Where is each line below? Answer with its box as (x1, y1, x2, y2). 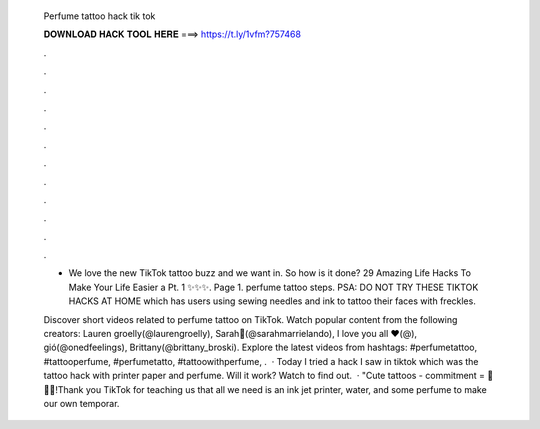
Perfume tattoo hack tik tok (43, 10, 156, 22)
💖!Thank (43, 383, 84, 395)
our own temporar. (43, 397, 120, 409)
